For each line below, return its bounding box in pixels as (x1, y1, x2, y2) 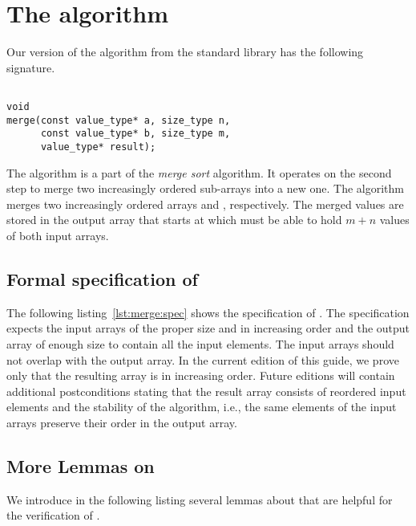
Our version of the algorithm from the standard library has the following (6, 43, 364, 60)
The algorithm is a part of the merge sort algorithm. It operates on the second (6, 164, 392, 181)
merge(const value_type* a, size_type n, (6, 114, 231, 126)
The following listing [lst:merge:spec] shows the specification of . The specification (6, 304, 410, 320)
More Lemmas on (6, 453, 155, 478)
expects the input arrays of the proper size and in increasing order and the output (6, 320, 410, 336)
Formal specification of (6, 266, 198, 291)
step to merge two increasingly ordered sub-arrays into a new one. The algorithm (6, 180, 404, 197)
